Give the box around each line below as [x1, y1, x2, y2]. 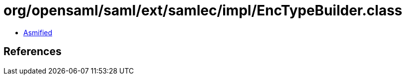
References [3, 45, 62, 58]
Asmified [23, 28, 53, 37]
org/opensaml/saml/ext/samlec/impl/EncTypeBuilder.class [3, 2, 403, 19]
